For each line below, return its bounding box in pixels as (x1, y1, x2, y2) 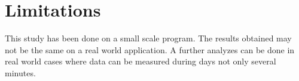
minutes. (5, 66, 36, 79)
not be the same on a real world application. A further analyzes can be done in (5, 43, 295, 56)
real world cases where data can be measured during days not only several (5, 55, 276, 67)
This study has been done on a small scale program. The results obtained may (5, 32, 292, 44)
